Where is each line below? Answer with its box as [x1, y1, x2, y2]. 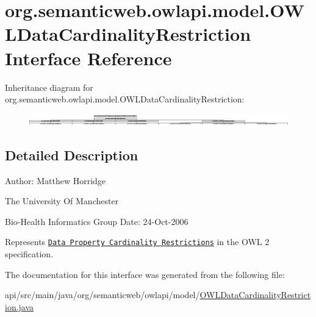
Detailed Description [5, 145, 138, 164]
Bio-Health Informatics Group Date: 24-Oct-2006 [5, 215, 189, 227]
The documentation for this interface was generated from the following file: [5, 268, 285, 280]
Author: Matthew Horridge [5, 174, 106, 187]
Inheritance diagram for [5, 80, 93, 93]
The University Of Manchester [5, 194, 119, 207]
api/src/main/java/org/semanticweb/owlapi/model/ [5, 288, 200, 301]
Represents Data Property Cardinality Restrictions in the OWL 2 [5, 235, 270, 248]
